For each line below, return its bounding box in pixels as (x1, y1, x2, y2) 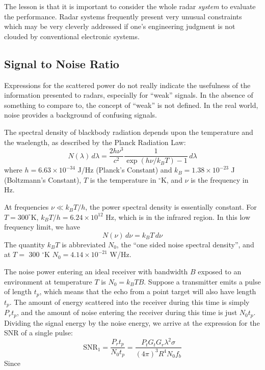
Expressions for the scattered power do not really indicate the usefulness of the (4, 79, 251, 90)
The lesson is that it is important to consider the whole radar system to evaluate (4, 1, 256, 11)
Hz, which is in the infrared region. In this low (105, 211, 251, 222)
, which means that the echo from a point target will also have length (39, 286, 256, 297)
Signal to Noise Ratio (4, 55, 119, 71)
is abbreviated (62, 239, 106, 249)
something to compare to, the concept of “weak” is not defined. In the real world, (4, 99, 258, 110)
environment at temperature (4, 276, 92, 287)
